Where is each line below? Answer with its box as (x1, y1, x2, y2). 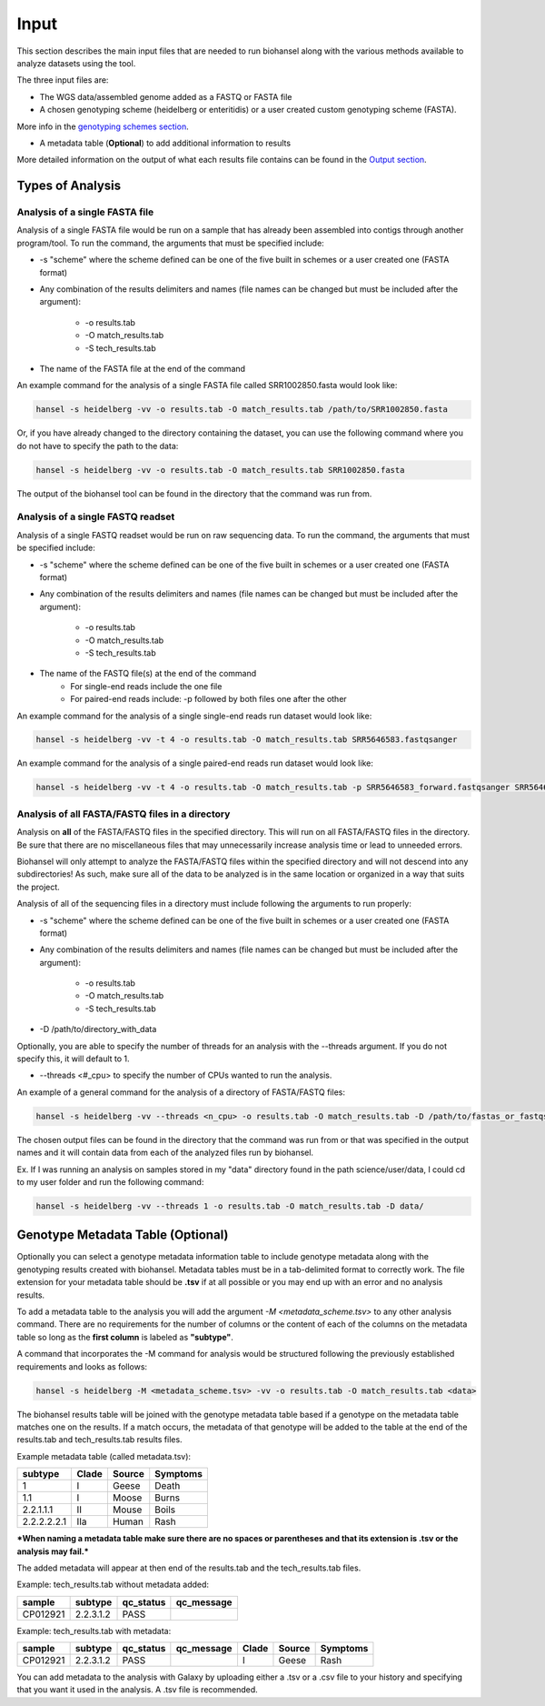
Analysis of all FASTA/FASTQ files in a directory (16, 808, 231, 820)
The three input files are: (16, 75, 109, 85)
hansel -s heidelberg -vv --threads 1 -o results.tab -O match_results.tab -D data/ (35, 1200, 424, 1211)
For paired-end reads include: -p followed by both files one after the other (70, 694, 347, 705)
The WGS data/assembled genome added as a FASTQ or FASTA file (39, 91, 292, 102)
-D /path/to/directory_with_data (39, 1024, 157, 1035)
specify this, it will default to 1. (16, 1053, 131, 1064)
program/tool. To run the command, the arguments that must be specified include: (16, 237, 324, 248)
